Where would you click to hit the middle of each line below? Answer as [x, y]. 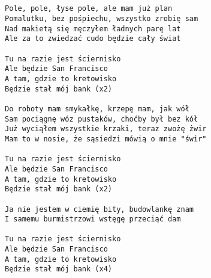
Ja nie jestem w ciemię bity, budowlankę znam [99, 209]
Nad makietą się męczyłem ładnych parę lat [93, 29]
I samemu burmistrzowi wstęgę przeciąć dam [93, 219]
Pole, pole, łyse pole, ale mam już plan [89, 9]
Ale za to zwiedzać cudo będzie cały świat [93, 39]
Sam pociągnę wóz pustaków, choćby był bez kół [102, 119]
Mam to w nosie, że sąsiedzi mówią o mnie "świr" [106, 139]
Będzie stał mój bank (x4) [58, 269]
